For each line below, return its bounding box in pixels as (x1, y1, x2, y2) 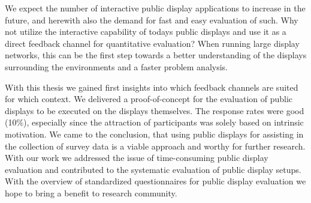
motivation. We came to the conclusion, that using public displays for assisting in (5, 127, 304, 140)
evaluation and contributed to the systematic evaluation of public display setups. (5, 163, 301, 175)
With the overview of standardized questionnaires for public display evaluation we (5, 175, 306, 187)
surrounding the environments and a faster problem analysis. (5, 60, 228, 73)
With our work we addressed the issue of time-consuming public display (5, 151, 268, 164)
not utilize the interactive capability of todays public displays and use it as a (5, 25, 286, 38)
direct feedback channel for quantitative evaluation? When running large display (5, 37, 300, 49)
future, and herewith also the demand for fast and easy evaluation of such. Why (5, 13, 298, 26)
